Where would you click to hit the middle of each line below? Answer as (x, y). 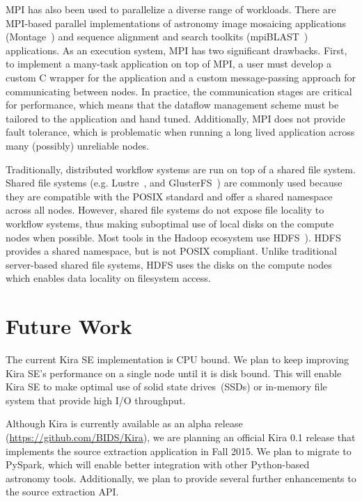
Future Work (69, 326)
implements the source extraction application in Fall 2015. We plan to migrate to (179, 451)
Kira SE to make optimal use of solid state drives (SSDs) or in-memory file (166, 387)
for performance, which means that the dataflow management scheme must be (172, 105)
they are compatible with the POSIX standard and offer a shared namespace (169, 196)
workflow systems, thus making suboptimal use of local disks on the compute (170, 223)
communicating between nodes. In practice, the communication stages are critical (179, 91)
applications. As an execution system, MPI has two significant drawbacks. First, (176, 50)
